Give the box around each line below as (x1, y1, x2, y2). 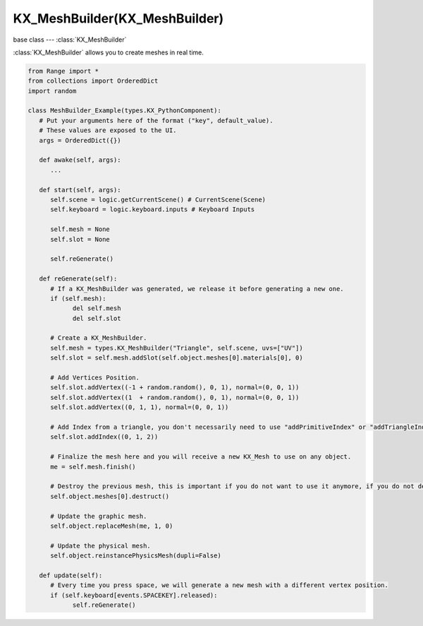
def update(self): (39, 571, 103, 579)
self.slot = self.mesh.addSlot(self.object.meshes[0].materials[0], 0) (50, 354, 303, 362)
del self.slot (72, 314, 121, 322)
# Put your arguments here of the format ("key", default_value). (39, 117, 274, 124)
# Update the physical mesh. (50, 541, 151, 550)
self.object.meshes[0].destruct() (50, 492, 169, 500)
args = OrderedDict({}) (39, 136, 121, 144)
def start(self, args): (39, 186, 121, 194)
